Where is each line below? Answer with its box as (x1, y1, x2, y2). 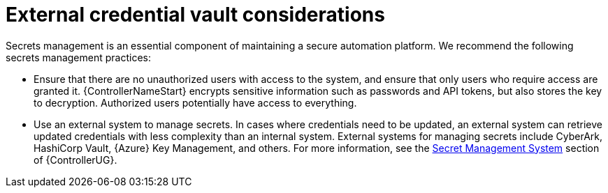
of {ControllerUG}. (34, 153, 117, 166)
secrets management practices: (6, 51, 151, 63)
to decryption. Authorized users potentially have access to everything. (34, 96, 357, 109)
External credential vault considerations (6, 3, 385, 26)
